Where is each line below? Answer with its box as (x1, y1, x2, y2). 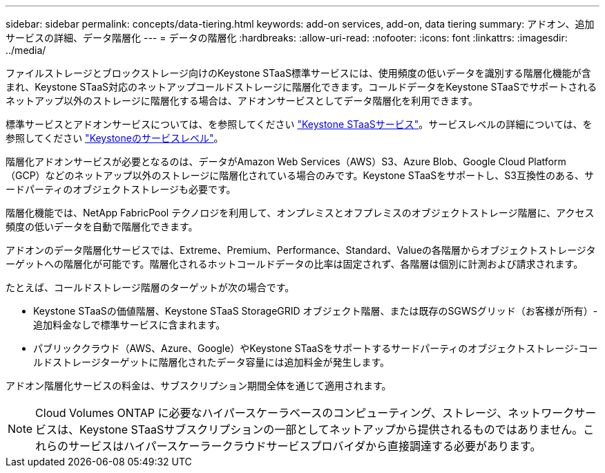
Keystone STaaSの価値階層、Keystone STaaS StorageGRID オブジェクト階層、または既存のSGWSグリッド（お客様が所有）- (33, 305, 598, 317)
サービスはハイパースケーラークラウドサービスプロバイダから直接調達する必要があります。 (68, 439, 541, 453)
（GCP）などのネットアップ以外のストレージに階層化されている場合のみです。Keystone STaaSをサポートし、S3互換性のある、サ (6, 169, 594, 181)
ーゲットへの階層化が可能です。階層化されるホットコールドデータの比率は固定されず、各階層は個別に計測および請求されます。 (6, 258, 584, 270)
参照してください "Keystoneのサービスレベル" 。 (6, 132, 224, 144)
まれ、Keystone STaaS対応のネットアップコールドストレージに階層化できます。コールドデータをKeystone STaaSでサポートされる (6, 81, 597, 93)
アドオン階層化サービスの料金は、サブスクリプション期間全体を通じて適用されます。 (6, 380, 392, 391)
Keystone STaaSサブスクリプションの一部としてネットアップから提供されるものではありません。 (79, 423, 584, 436)
